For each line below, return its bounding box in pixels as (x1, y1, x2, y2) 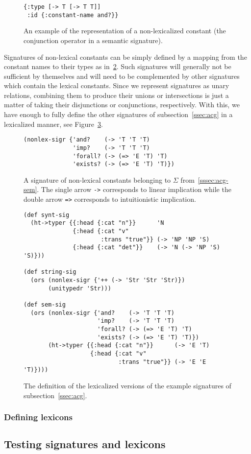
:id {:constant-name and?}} (27, 11, 119, 19)
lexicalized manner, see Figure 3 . (4, 119, 103, 129)
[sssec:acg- (198, 174, 228, 185)
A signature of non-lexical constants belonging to (24, 174, 171, 185)
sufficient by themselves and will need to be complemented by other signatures (4, 71, 240, 81)
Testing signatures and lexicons (4, 436, 166, 452)
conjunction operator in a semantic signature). (24, 35, 163, 45)
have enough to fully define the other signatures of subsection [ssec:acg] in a (4, 109, 233, 119)
